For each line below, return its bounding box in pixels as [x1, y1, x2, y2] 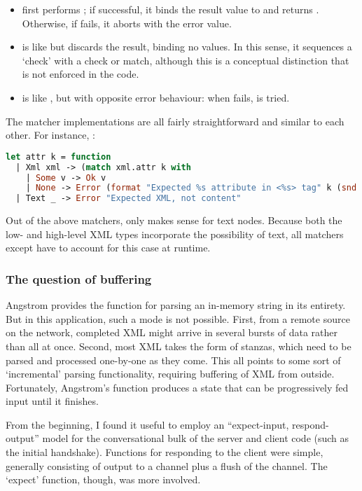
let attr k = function [6, 151, 111, 162]
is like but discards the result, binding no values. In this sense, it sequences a [22, 39, 352, 54]
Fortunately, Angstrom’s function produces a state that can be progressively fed [6, 380, 349, 394]
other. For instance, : [6, 127, 95, 142]
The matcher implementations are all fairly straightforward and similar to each [6, 113, 344, 128]
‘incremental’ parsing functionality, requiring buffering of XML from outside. [6, 366, 335, 381]
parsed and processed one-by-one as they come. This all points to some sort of [6, 352, 341, 367]
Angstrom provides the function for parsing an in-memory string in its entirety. [6, 298, 346, 312]
